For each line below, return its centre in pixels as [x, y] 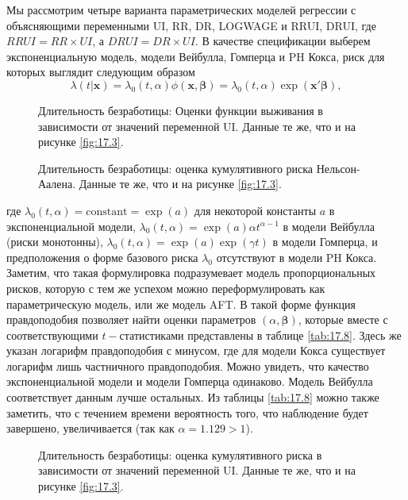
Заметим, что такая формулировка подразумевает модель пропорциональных [191, 273]
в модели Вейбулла [329, 226]
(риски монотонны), [55, 242]
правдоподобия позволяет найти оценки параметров [131, 319]
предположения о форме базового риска [102, 257]
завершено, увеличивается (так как [90, 428]
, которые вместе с [343, 319]
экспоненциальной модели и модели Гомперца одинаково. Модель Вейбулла [190, 381]
